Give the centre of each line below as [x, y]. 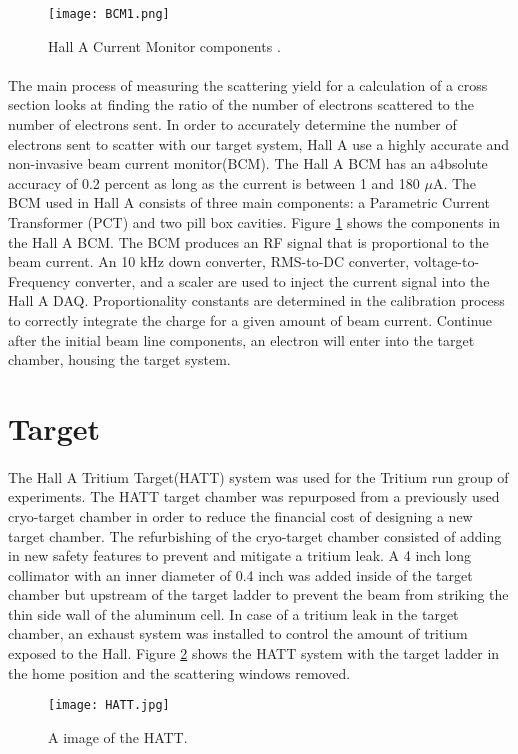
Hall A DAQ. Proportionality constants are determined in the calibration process [256, 300]
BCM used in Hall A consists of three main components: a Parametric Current [249, 202]
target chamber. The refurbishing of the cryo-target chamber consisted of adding [255, 535]
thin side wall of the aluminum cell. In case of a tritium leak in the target [233, 613]
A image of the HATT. [118, 736]
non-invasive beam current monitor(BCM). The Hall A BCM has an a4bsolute [248, 163]
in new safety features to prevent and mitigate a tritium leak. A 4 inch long [240, 555]
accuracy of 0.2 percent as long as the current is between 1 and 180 [214, 182]
